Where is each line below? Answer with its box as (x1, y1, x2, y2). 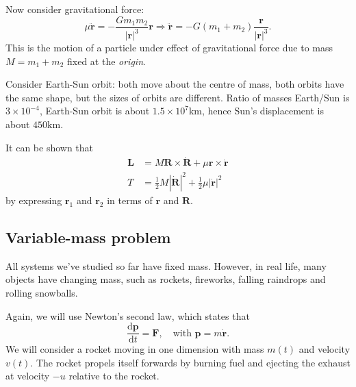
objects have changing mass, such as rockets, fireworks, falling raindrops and (5, 272, 326, 286)
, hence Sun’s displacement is (202, 103, 324, 118)
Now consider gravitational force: (5, 2, 144, 16)
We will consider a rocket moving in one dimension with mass (5, 342, 264, 356)
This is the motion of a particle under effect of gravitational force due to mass (5, 40, 333, 54)
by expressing (5, 192, 62, 207)
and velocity (298, 342, 351, 356)
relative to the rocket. (68, 369, 160, 383)
